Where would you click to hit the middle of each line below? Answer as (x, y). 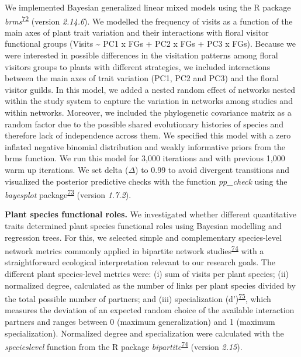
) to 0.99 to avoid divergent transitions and (212, 169)
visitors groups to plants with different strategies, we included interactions (138, 66)
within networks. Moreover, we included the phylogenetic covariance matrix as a (148, 112)
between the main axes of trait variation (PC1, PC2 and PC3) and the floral (142, 78)
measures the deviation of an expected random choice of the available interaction (150, 310)
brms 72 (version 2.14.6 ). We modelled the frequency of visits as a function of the (149, 20)
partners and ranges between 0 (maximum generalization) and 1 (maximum (140, 322)
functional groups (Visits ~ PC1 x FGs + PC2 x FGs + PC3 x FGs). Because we (150, 44)
